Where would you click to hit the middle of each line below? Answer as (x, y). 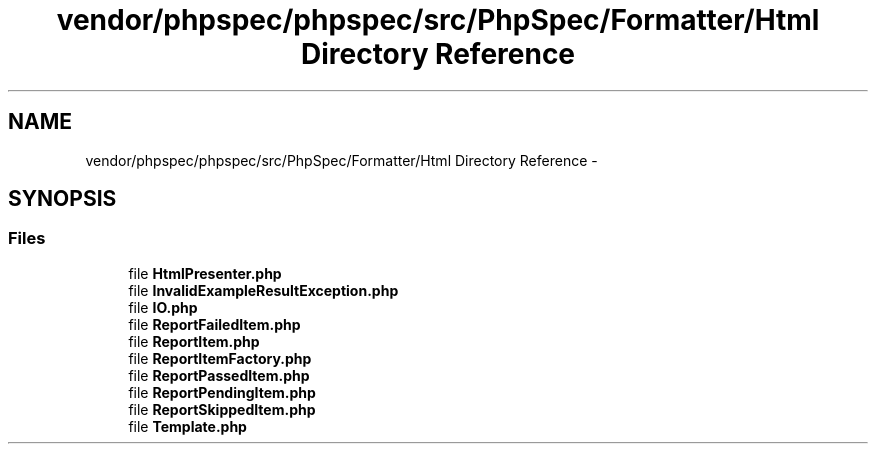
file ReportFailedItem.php (214, 324)
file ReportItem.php (194, 341)
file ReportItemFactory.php (220, 358)
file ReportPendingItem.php (222, 392)
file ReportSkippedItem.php (222, 409)
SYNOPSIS (62, 199)
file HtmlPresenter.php (205, 273)
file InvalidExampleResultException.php (263, 290)
